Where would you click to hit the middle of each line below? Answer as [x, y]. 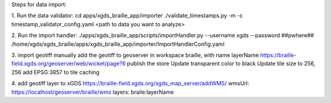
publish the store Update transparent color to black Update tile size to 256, [221, 63]
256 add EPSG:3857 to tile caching [55, 72]
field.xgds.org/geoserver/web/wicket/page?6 [68, 63]
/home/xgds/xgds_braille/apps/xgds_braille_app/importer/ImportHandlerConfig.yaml [118, 44]
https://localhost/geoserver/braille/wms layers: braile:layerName [93, 92]
